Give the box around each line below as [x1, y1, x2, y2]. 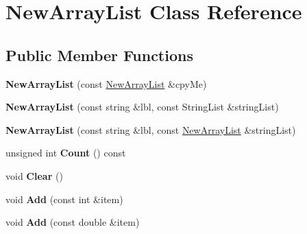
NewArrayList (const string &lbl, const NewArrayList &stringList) [5, 122, 296, 137]
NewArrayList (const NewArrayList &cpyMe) [5, 76, 207, 91]
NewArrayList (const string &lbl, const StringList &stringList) [5, 100, 279, 114]
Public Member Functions [5, 44, 193, 65]
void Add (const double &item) [5, 215, 140, 229]
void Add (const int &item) [5, 191, 123, 206]
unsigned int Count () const [5, 145, 126, 160]
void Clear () [5, 168, 63, 183]
